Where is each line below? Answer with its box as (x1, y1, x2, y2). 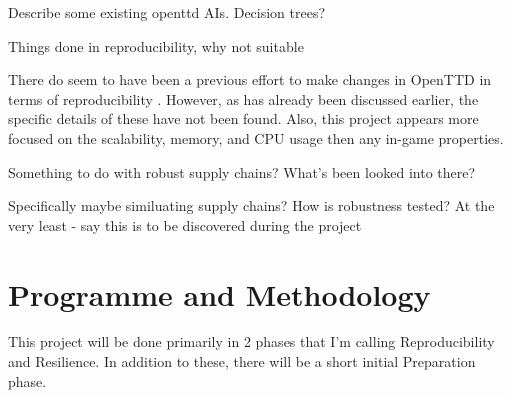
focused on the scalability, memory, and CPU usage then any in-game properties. (8, 127, 504, 148)
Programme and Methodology (8, 273, 431, 314)
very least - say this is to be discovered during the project (8, 214, 362, 235)
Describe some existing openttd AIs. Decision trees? (8, 2, 326, 22)
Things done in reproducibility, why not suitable (8, 35, 304, 56)
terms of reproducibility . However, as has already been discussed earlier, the (8, 88, 479, 109)
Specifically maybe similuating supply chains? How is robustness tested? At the (8, 195, 495, 216)
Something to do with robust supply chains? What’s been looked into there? (8, 161, 476, 182)
